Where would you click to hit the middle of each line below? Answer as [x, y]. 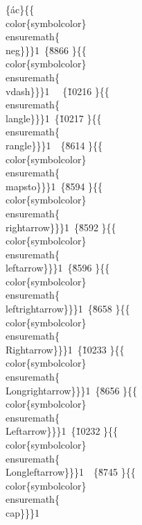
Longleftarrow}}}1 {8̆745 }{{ [71, 472]
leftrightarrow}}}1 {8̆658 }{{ [68, 309]
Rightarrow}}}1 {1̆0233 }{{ [65, 349]
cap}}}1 [23, 512]
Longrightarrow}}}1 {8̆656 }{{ [72, 390]
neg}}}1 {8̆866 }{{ [46, 50]
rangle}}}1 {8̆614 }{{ [54, 145]
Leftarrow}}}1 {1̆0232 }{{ [62, 431]
